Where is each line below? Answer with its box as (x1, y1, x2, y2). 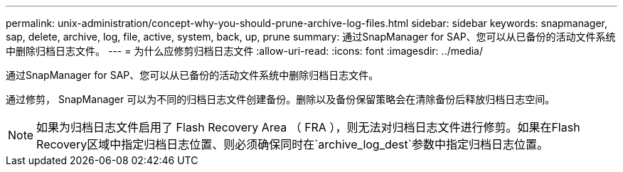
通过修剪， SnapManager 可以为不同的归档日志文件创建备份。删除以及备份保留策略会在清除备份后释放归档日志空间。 (6, 93, 555, 105)
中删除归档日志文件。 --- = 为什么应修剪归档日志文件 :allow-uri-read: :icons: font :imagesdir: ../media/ (6, 45, 484, 57)
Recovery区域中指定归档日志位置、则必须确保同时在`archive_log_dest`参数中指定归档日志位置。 (36, 137, 548, 151)
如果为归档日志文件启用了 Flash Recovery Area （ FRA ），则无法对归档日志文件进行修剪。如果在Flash (36, 120, 580, 134)
